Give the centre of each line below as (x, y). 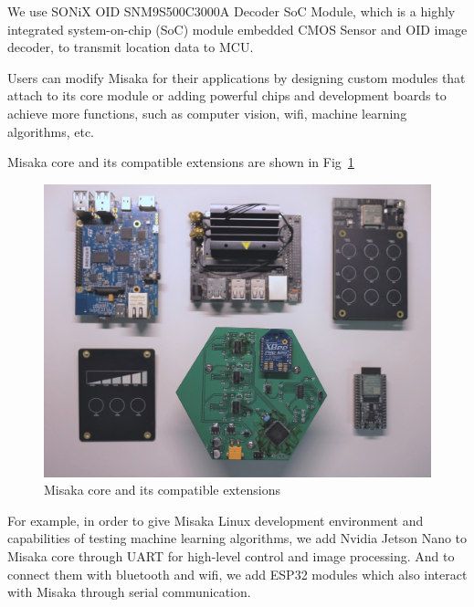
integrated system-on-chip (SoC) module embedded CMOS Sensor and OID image (237, 29)
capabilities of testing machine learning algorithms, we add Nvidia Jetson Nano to (237, 538)
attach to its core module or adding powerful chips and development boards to (227, 95)
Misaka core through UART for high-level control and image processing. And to (231, 556)
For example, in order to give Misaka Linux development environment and (216, 520)
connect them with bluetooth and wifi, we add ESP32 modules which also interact (237, 574)
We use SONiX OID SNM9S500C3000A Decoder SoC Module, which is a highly (232, 11)
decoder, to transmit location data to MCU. (131, 47)
